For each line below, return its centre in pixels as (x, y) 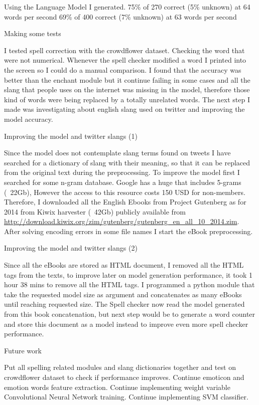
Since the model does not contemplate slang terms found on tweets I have (117, 153)
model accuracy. (29, 119)
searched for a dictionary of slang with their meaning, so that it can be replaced (127, 162)
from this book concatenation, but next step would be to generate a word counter (130, 314)
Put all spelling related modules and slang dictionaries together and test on (120, 367)
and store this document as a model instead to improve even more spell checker (126, 324)
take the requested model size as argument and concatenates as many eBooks (123, 294)
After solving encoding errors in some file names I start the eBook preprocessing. (128, 231)
